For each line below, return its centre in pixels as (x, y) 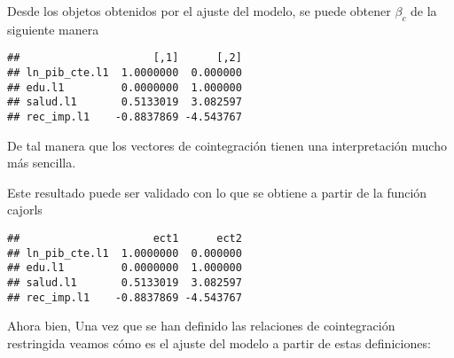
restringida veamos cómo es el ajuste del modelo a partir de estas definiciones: (219, 342)
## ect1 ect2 (125, 239)
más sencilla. (42, 163)
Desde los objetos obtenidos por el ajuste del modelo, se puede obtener (199, 11)
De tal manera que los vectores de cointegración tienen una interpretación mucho (227, 145)
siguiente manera (53, 29)
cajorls (25, 210)
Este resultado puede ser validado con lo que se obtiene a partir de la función (217, 192)
